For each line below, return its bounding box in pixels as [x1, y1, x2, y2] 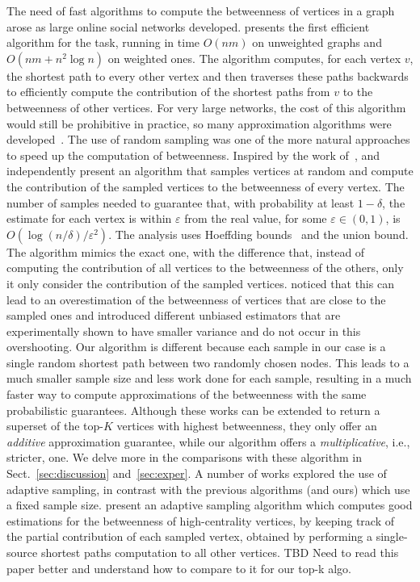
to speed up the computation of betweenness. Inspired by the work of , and [6, 146, 380, 163]
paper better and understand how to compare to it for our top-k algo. [6, 559, 351, 576]
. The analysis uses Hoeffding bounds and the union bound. [108, 225, 409, 242]
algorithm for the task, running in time [6, 34, 200, 51]
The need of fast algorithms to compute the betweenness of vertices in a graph [6, 2, 395, 19]
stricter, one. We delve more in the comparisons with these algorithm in [6, 449, 362, 466]
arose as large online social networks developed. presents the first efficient [6, 18, 370, 35]
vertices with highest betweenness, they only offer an [116, 417, 377, 434]
